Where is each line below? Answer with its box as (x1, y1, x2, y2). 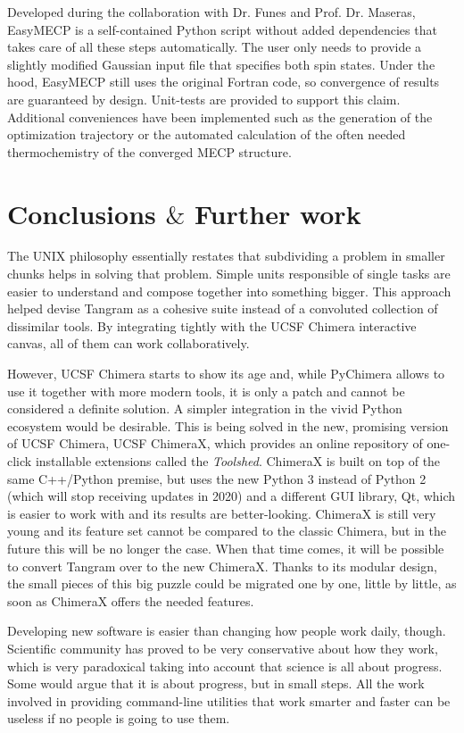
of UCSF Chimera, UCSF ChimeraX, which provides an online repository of (7, 434, 423, 453)
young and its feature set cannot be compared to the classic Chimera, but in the (7, 521, 446, 540)
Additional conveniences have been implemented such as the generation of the (7, 107, 433, 126)
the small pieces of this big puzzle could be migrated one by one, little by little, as (7, 574, 457, 593)
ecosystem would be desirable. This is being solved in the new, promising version (7, 416, 449, 435)
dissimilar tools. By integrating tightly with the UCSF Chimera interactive (7, 316, 417, 335)
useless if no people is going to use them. (7, 709, 230, 728)
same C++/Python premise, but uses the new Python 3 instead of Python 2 (7, 469, 427, 487)
